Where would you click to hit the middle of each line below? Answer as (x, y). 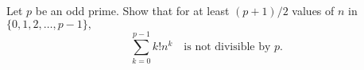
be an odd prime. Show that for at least (132, 10)
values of (313, 10)
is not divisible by (227, 47)
